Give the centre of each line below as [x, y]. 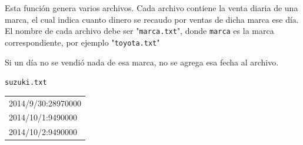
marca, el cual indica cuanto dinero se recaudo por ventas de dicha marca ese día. [152, 19]
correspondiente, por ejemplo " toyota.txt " [82, 42]
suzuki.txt [26, 83]
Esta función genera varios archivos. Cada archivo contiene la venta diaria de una [151, 8]
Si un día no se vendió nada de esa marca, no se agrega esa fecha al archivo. [142, 62]
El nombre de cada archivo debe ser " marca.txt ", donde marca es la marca [139, 31]
